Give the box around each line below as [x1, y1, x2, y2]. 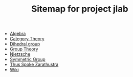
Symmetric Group [9, 57, 45, 62]
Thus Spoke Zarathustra [9, 62, 59, 67]
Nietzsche [9, 51, 31, 57]
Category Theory [9, 36, 44, 42]
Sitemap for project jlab [31, 3, 129, 15]
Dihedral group [9, 41, 40, 47]
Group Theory [9, 46, 38, 52]
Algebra [9, 31, 26, 37]
